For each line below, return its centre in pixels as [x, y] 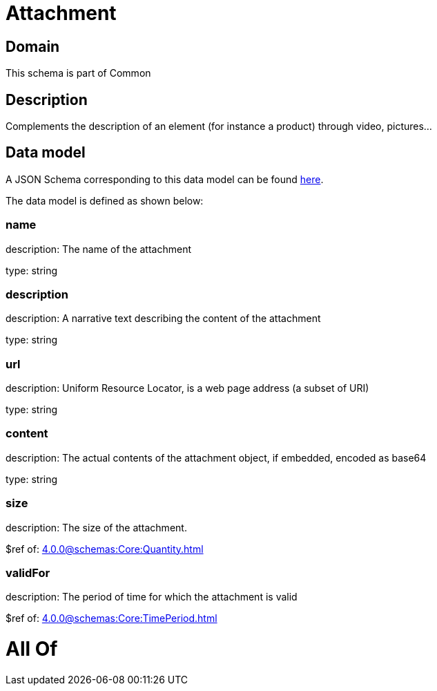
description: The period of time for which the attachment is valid [152, 597]
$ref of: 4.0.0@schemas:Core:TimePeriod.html [111, 618]
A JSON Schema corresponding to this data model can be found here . [165, 179]
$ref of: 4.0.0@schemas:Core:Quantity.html [105, 549]
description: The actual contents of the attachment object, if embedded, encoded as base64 [216, 457]
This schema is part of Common [78, 73]
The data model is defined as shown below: [105, 200]
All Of [32, 649]
